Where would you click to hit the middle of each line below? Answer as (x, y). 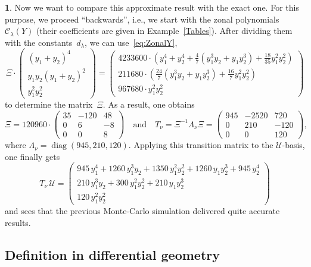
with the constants (39, 42)
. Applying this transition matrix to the (201, 145)
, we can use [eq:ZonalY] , (131, 42)
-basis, (293, 145)
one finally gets (32, 156)
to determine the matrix (49, 104)
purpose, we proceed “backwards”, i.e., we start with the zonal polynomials (142, 19)
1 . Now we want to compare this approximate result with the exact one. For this (152, 7)
